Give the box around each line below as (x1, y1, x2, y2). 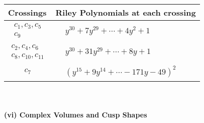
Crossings (8, 7, 47, 18)
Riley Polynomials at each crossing (55, 7, 196, 18)
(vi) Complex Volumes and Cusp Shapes (4, 109, 147, 119)
